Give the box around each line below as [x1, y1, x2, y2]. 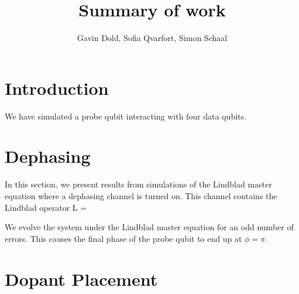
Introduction [5, 76, 109, 100]
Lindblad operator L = [5, 201, 87, 213]
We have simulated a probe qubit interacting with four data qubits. [5, 110, 246, 122]
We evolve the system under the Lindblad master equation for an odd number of [5, 221, 294, 233]
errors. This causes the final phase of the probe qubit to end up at [5, 232, 242, 244]
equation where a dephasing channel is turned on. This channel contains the [5, 189, 277, 201]
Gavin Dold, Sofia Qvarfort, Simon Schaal [77, 32, 228, 44]
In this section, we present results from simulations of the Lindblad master [5, 178, 272, 190]
